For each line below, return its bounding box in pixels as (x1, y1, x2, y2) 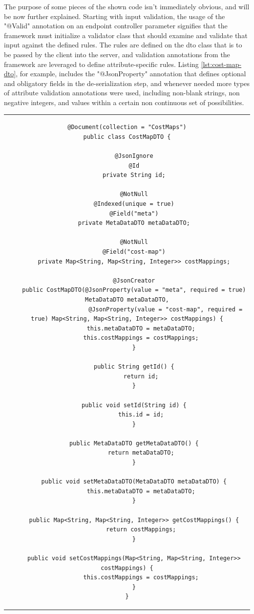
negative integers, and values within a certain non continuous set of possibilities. (4, 97, 244, 107)
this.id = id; (118, 411, 164, 418)
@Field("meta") (109, 210, 159, 217)
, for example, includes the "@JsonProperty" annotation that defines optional (16, 68, 246, 79)
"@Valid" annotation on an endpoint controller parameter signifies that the (4, 21, 228, 31)
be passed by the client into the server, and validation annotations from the (4, 49, 230, 59)
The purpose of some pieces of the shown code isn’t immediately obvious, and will (4, 1, 250, 11)
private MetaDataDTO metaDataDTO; (78, 219, 190, 227)
